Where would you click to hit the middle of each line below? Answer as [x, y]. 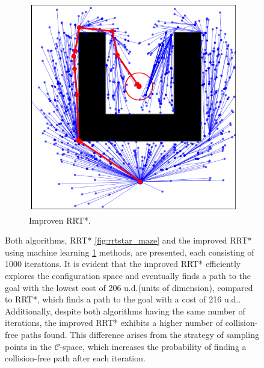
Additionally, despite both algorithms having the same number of [125, 311]
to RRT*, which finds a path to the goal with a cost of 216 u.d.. [123, 299]
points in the [28, 346]
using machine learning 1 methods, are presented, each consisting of [130, 252]
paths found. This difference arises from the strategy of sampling [140, 334]
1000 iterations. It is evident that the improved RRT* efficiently [123, 264]
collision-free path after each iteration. [75, 358]
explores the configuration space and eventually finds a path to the [128, 275]
